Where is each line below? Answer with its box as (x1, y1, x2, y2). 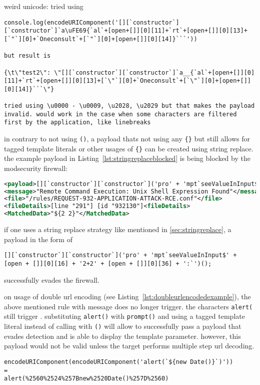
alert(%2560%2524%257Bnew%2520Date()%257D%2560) (4, 375, 169, 382)
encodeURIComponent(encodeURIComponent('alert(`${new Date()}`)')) (4, 358, 233, 365)
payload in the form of (4, 234, 72, 244)
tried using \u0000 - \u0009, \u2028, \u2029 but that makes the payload (4, 102, 255, 110)
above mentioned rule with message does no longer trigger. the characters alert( (4, 301, 253, 311)
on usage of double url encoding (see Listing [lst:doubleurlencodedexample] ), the (4, 291, 251, 302)
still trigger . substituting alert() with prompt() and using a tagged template (4, 311, 245, 321)
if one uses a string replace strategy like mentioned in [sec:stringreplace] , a (4, 224, 231, 234)
